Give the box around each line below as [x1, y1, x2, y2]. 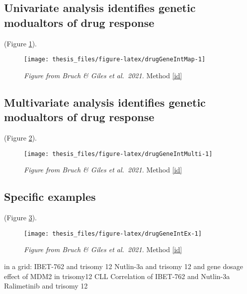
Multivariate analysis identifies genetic [4, 94, 206, 110]
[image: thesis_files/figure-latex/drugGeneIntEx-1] [24, 230, 202, 237]
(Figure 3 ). [4, 212, 37, 223]
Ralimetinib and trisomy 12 [4, 281, 88, 291]
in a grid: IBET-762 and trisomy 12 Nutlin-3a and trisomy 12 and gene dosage [4, 261, 244, 271]
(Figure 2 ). [4, 133, 37, 143]
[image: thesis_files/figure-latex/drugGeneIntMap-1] [24, 56, 206, 63]
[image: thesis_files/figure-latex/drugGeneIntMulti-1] [24, 150, 213, 157]
